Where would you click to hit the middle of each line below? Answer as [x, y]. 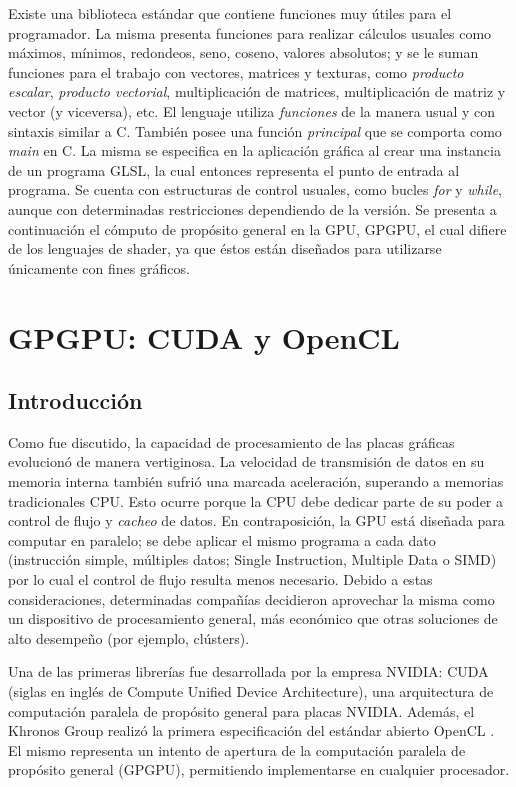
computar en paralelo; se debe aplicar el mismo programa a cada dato [222, 539]
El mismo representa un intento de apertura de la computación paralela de [237, 749]
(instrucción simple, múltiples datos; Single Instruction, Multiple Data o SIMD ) [252, 559]
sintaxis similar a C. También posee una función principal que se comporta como [255, 130]
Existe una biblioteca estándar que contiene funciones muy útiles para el [230, 13]
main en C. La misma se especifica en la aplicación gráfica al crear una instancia [254, 150]
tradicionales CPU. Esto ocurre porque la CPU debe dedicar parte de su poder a [255, 500]
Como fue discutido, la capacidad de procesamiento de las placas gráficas [231, 441]
